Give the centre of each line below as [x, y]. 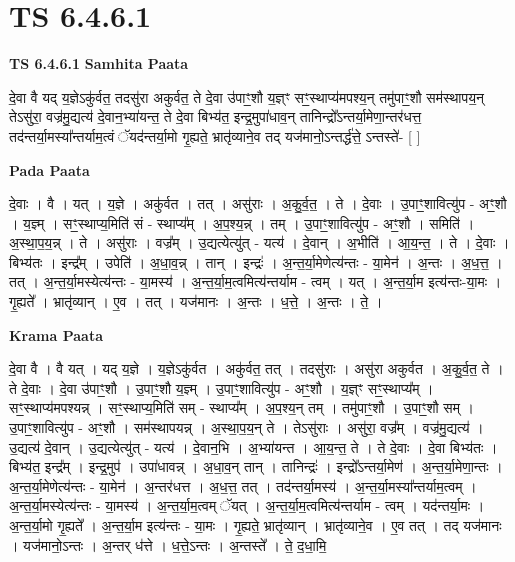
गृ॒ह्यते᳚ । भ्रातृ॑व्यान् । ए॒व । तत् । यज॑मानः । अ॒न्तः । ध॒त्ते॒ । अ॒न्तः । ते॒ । [196, 301]
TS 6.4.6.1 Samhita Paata [99, 63]
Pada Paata [49, 169]
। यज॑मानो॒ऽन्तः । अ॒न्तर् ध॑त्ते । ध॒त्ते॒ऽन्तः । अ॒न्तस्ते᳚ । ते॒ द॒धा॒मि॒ [168, 544]
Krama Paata [56, 334]
